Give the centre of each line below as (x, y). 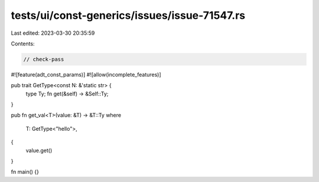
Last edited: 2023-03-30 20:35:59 (53, 33)
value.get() (39, 150)
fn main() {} (25, 172)
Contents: (23, 44)
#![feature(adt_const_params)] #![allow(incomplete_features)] (86, 74)
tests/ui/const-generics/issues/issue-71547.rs (128, 15)
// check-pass (44, 59)
